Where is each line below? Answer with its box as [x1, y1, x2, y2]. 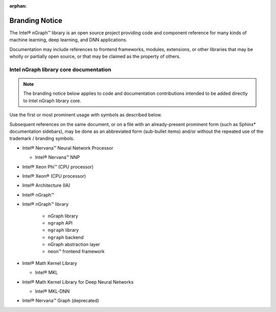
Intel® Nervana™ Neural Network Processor [22, 145, 113, 151]
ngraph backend [48, 234, 84, 240]
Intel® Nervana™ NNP [35, 154, 80, 160]
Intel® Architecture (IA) [22, 182, 71, 188]
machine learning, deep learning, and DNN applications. [9, 37, 128, 43]
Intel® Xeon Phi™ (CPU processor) [22, 163, 94, 170]
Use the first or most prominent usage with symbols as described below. [9, 112, 162, 118]
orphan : [9, 3, 27, 9]
